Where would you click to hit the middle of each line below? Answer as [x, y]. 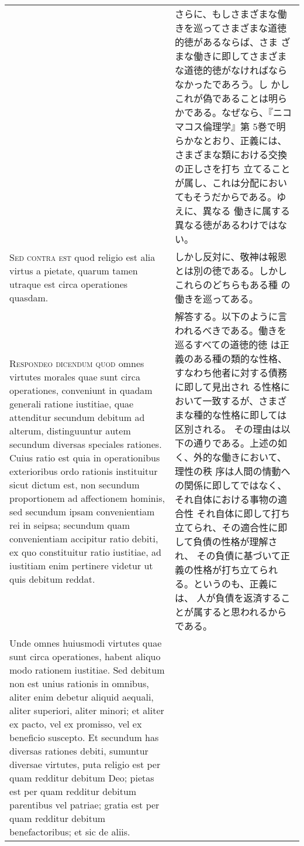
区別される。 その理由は [228, 429]
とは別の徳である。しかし [231, 271]
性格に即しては [254, 415]
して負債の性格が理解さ [226, 541]
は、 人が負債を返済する [228, 598]
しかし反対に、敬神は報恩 [231, 256]
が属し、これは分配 [217, 183]
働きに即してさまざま [240, 56]
